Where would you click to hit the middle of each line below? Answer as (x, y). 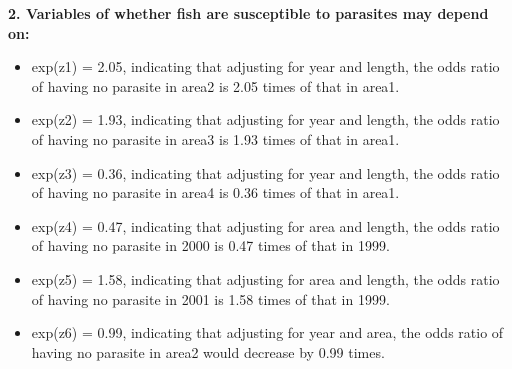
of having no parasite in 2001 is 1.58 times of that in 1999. (210, 298)
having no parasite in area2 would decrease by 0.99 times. (208, 351)
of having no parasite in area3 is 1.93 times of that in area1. (215, 138)
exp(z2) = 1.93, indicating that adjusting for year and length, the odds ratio (265, 119)
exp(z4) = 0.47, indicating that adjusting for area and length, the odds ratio (265, 225)
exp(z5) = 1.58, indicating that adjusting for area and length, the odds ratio (265, 278)
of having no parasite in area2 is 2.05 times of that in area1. (215, 85)
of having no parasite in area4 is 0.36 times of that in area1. (215, 192)
